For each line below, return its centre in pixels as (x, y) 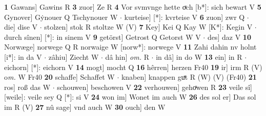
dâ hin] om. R (127, 56)
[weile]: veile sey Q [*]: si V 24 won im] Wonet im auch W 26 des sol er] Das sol (130, 97)
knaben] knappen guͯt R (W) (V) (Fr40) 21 (189, 77)
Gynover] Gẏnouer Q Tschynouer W (61, 17)
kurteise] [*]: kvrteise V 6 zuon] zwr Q (185, 17)
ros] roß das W (27, 87)
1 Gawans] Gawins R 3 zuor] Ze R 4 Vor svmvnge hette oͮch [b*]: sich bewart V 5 (133, 7)
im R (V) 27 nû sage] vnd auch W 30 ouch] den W (85, 107)
